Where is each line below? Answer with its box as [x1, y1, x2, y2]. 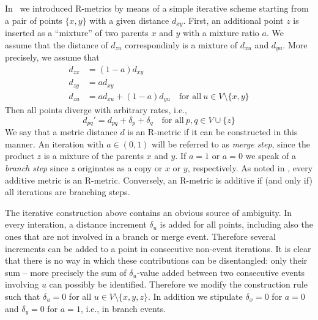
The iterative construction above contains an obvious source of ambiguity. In [5, 206, 292, 218]
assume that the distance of [5, 38, 108, 51]
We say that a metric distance [5, 125, 117, 138]
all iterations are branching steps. [5, 185, 130, 198]
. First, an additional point [183, 13, 284, 26]
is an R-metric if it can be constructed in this [127, 125, 298, 138]
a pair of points [5, 13, 62, 26]
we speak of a [245, 149, 297, 162]
